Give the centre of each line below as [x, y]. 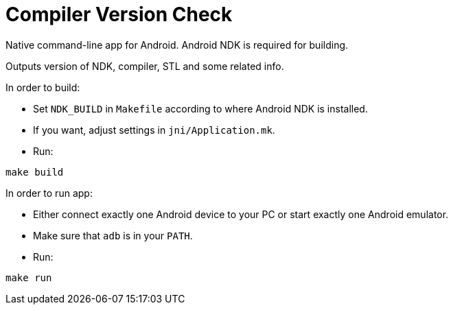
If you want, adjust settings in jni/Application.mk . [154, 130]
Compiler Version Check [119, 14]
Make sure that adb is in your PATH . [113, 235]
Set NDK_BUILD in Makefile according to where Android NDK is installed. [200, 108]
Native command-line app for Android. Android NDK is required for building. [177, 45]
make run [29, 277]
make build [35, 172]
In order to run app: [49, 193]
